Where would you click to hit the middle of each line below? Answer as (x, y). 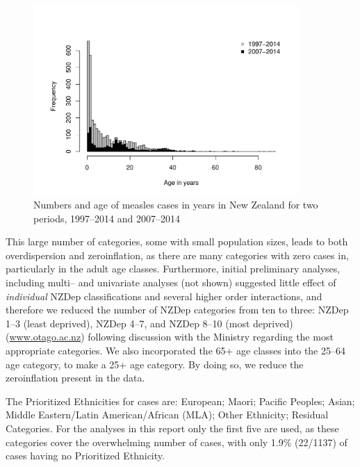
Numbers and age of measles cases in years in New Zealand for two (176, 204)
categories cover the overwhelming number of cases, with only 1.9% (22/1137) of (177, 442)
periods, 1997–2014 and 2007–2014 (107, 218)
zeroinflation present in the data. (75, 378)
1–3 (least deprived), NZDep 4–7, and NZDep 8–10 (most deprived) (149, 323)
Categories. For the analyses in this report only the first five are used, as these (172, 428)
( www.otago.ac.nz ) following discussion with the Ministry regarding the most (170, 337)
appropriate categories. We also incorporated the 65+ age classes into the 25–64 (175, 350)
